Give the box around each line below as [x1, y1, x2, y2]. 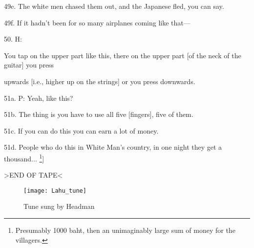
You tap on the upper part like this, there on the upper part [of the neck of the [4, 50, 241, 60]
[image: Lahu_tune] [23, 187, 86, 194]
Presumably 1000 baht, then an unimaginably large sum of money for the [15, 225, 235, 235]
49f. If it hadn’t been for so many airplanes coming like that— [4, 17, 190, 27]
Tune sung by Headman [23, 201, 95, 211]
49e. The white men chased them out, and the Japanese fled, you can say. [4, 1, 224, 11]
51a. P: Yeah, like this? [4, 92, 73, 103]
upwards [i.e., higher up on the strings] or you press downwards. [4, 76, 195, 86]
